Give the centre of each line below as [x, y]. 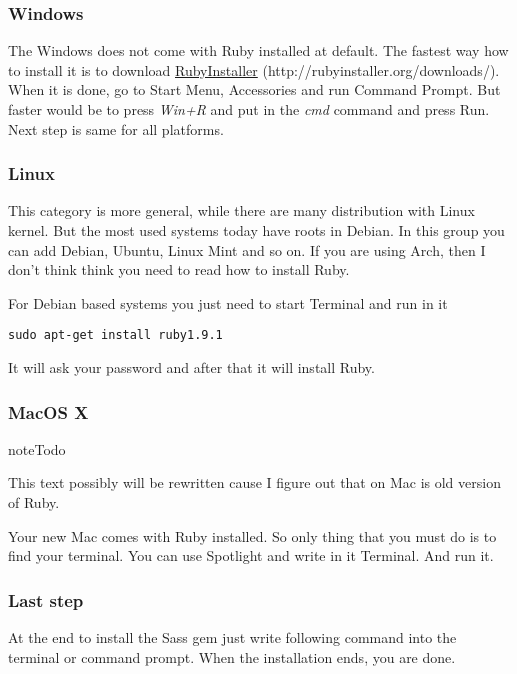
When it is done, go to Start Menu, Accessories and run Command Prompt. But [254, 89]
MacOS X [48, 411]
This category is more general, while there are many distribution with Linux [241, 210]
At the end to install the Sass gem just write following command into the [232, 637]
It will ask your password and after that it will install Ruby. [191, 367]
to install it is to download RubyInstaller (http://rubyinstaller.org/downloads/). [254, 69]
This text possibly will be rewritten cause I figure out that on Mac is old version [254, 482]
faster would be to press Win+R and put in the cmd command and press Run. [249, 109]
